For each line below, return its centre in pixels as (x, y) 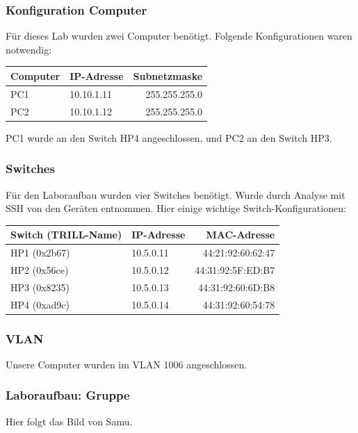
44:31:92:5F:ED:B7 (235, 269)
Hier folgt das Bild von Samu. (69, 421)
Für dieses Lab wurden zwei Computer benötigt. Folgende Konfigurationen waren (179, 36)
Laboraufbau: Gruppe (68, 395)
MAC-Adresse (241, 235)
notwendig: (29, 49)
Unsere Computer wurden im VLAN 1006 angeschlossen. (127, 364)
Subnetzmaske (168, 75)
